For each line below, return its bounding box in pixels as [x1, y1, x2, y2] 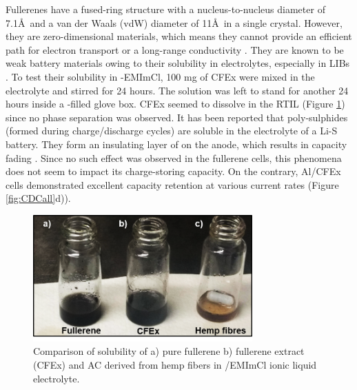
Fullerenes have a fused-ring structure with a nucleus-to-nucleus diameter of [6, 2, 325, 16]
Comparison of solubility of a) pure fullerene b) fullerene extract [33, 344, 305, 358]
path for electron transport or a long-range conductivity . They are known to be [6, 42, 344, 57]
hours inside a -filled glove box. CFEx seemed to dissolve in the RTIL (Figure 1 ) [6, 96, 345, 111]
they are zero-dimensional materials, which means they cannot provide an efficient [6, 29, 352, 43]
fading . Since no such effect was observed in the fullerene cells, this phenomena [6, 150, 342, 165]
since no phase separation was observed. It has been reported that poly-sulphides [6, 110, 348, 124]
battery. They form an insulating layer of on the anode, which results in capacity [6, 136, 347, 151]
